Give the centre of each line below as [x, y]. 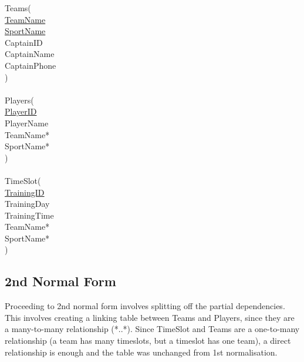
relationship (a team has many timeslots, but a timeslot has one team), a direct [148, 341]
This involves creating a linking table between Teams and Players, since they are [150, 317]
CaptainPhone [31, 65]
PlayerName [27, 123]
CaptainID [24, 42]
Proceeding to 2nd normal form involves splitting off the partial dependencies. [145, 306]
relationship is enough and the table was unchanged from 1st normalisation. [141, 352]
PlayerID [21, 111]
